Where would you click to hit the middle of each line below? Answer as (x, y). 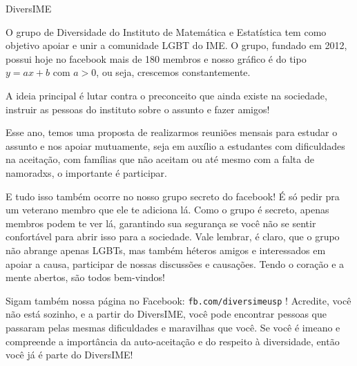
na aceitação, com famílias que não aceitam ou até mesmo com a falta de (160, 159)
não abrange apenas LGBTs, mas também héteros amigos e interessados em (166, 250)
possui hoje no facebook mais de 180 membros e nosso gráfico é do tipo (156, 58)
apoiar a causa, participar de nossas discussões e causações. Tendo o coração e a (175, 263)
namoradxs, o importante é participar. (86, 172)
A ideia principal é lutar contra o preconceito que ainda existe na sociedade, (166, 95)
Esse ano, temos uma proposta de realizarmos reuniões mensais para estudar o (172, 132)
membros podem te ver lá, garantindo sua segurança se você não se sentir (161, 223)
